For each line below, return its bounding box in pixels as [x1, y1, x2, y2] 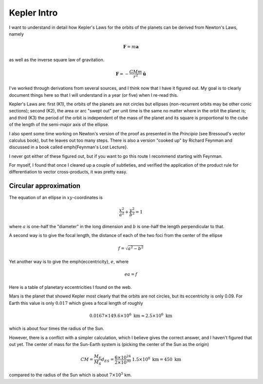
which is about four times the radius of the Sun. [9, 325, 104, 332]
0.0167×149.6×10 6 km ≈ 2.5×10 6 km [89, 312, 172, 319]
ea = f [124, 272, 137, 277]
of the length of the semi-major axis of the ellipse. [9, 122, 110, 128]
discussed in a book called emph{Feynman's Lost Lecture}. [9, 144, 129, 150]
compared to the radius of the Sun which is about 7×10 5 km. [9, 371, 132, 378]
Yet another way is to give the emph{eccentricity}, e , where [9, 259, 129, 265]
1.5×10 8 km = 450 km [132, 356, 182, 363]
